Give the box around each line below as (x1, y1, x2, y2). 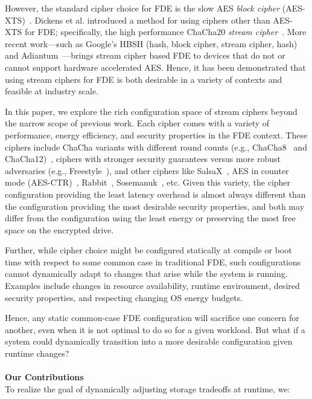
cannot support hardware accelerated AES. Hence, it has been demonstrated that (5, 60, 306, 73)
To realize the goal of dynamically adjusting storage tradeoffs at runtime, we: (5, 382, 290, 395)
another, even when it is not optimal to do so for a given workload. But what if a (5, 323, 305, 336)
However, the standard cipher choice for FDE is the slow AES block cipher (5, 2, 280, 14)
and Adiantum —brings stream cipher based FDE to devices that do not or (5, 49, 285, 62)
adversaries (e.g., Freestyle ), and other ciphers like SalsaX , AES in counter (5, 164, 289, 177)
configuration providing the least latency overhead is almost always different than (5, 187, 306, 200)
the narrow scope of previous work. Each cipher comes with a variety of (5, 117, 270, 129)
